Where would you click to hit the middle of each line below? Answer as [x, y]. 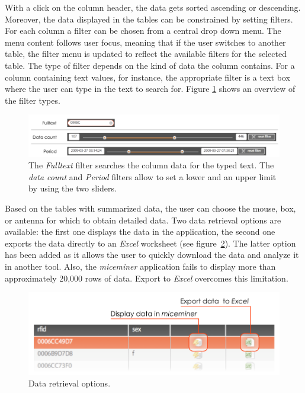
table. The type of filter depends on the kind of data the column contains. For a [150, 65]
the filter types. [33, 100]
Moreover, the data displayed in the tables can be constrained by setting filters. [149, 19]
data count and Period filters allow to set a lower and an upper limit [152, 176]
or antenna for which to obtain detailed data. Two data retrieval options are [143, 220]
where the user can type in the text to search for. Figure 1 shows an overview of [150, 89]
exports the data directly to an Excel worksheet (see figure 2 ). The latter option [150, 243]
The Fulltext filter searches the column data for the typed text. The [151, 165]
